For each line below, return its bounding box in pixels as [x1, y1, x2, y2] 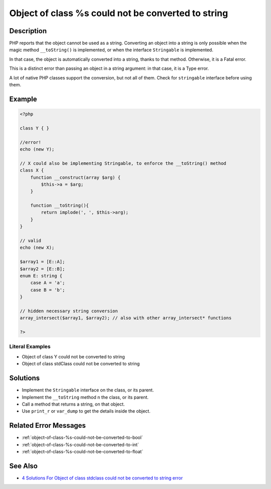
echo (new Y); [20, 146, 55, 152]
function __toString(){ [30, 203, 89, 209]
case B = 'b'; [30, 287, 65, 292]
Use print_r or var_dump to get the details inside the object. [22, 408, 151, 414]
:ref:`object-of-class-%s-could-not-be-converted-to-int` [22, 441, 139, 447]
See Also [9, 461, 38, 470]
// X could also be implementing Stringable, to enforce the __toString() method [20, 160, 227, 166]
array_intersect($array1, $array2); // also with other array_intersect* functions [20, 315, 232, 321]
